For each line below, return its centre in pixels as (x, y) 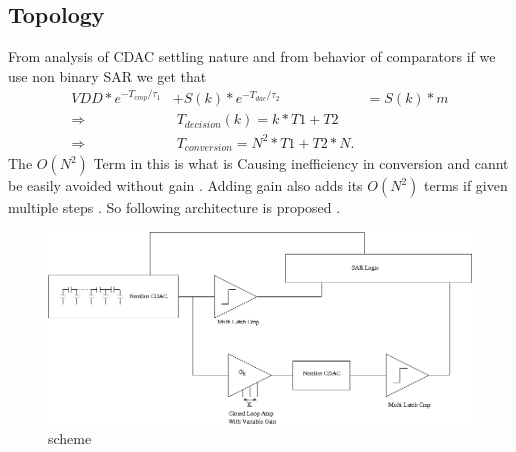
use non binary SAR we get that (107, 75)
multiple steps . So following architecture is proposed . (174, 207)
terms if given (466, 185)
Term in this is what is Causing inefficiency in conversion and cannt (301, 163)
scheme (70, 437)
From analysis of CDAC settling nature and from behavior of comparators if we (252, 56)
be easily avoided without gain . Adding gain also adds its (185, 185)
